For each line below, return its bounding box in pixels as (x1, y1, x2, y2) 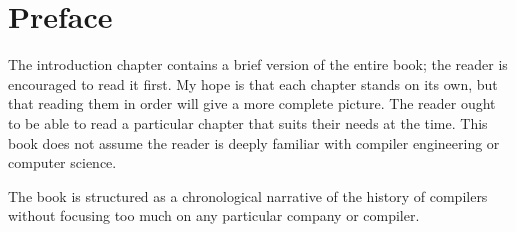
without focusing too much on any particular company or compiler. (8, 205, 420, 226)
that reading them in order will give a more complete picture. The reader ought (8, 93, 496, 114)
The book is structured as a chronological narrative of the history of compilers (8, 185, 488, 206)
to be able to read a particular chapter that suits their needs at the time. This (8, 112, 488, 133)
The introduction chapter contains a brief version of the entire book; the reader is (8, 54, 508, 75)
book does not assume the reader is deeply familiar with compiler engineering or (8, 132, 500, 153)
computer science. (8, 152, 117, 173)
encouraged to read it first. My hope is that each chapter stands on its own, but (8, 73, 498, 94)
